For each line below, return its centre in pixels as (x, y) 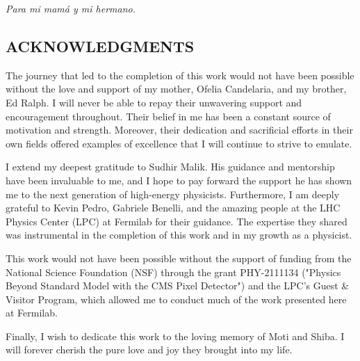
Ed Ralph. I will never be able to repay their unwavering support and (154, 102)
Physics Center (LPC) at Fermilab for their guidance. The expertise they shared (177, 221)
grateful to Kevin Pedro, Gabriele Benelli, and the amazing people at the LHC (173, 208)
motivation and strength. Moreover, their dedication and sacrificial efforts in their (179, 130)
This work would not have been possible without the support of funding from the (179, 258)
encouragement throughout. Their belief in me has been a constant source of (168, 116)
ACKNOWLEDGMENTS (100, 46)
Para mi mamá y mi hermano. (71, 8)
